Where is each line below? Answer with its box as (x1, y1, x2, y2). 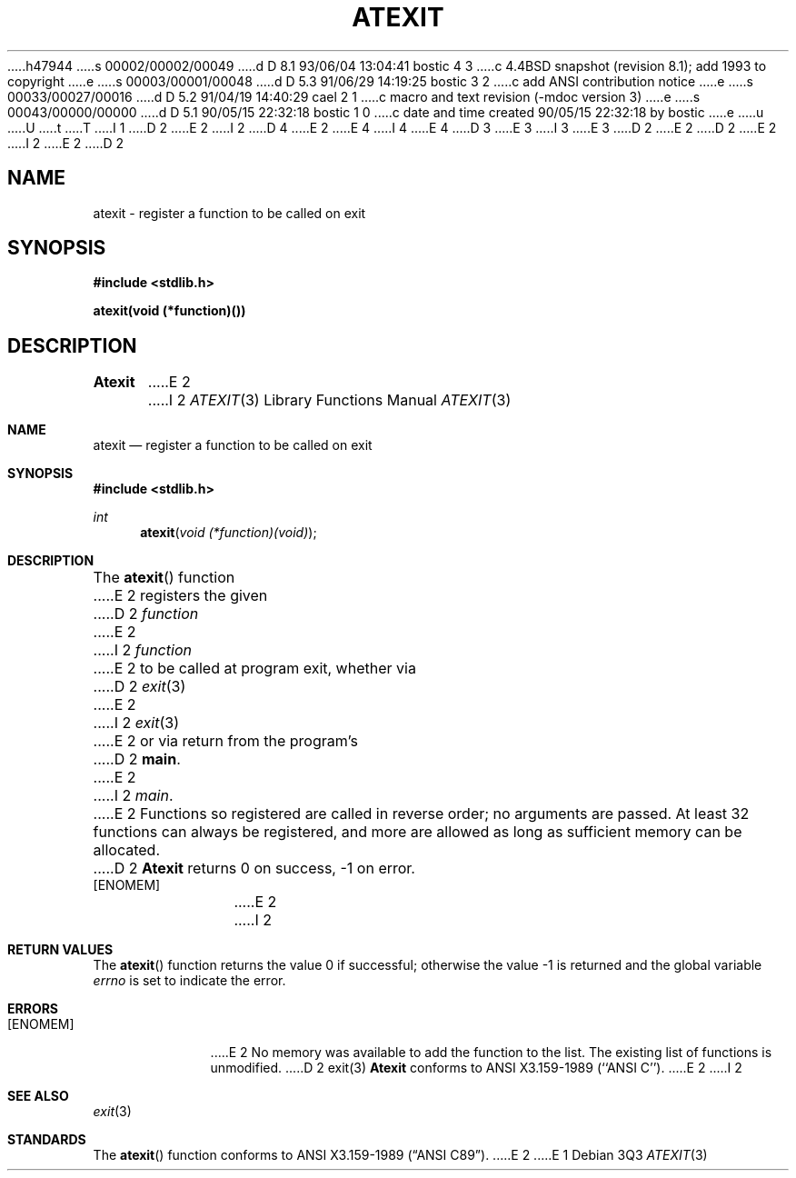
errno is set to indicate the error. (93, 973, 286, 989)
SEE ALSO (7, 1088, 69, 1104)
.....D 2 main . (93, 750, 181, 769)
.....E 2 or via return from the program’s (93, 732, 358, 751)
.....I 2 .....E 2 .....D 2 (7, 135, 124, 151)
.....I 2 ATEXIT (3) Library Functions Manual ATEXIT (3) (147, 391, 512, 410)
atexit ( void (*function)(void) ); (140, 524, 317, 541)
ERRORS (7, 1001, 59, 1017)
